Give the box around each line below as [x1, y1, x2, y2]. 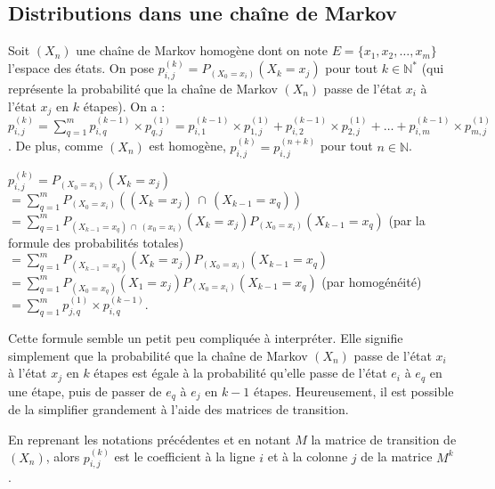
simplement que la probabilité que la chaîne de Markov [8, 346, 308, 364]
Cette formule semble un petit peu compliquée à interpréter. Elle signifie [8, 328, 403, 346]
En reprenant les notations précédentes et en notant [8, 429, 291, 448]
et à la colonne [267, 447, 348, 466]
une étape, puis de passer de [8, 381, 162, 400]
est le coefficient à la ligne [114, 447, 256, 466]
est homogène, [149, 136, 226, 155]
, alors [45, 447, 80, 466]
